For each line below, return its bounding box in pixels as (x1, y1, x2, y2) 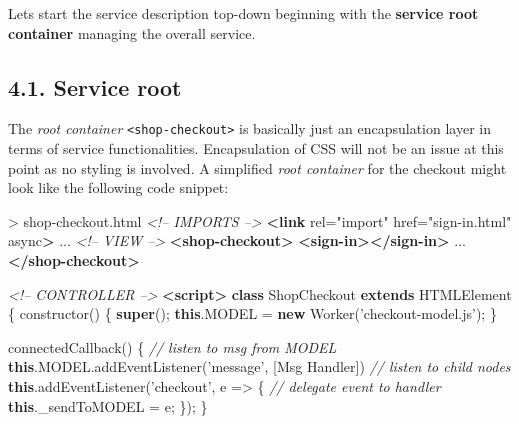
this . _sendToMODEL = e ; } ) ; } (8, 395, 208, 416)
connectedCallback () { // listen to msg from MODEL (8, 336, 337, 357)
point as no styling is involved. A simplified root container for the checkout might (8, 157, 507, 178)
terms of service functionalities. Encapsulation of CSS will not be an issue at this (8, 138, 504, 159)
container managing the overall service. (8, 22, 256, 43)
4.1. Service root (8, 71, 182, 102)
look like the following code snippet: (8, 177, 229, 198)
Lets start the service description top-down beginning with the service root (8, 3, 479, 23)
